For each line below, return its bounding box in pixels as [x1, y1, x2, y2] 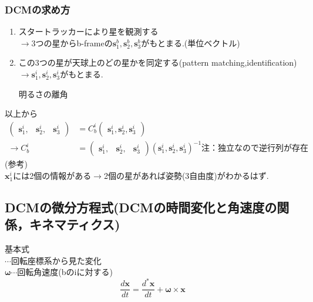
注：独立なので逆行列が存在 [201, 144, 309, 153]
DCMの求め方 [5, 2, 70, 16]
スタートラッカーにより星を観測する [18, 25, 159, 38]
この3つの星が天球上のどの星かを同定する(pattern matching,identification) [18, 56, 297, 69]
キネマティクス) [29, 215, 120, 233]
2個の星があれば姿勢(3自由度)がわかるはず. [103, 169, 269, 181]
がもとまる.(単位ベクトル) [141, 36, 240, 49]
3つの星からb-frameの [31, 36, 113, 49]
